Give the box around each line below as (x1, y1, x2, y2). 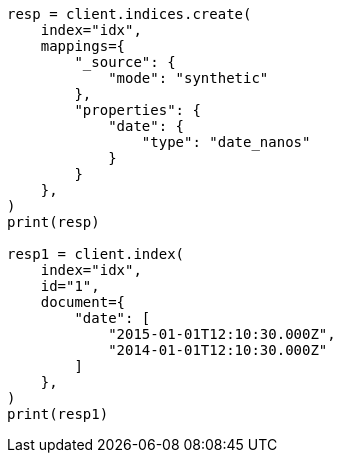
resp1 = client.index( (7, 246, 185, 262)
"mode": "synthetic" (108, 70, 269, 86)
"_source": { (74, 54, 176, 70)
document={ (40, 294, 126, 310)
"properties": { (74, 102, 201, 118)
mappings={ (40, 38, 126, 54)
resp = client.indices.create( (7, 6, 252, 22)
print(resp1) (7, 406, 109, 422)
